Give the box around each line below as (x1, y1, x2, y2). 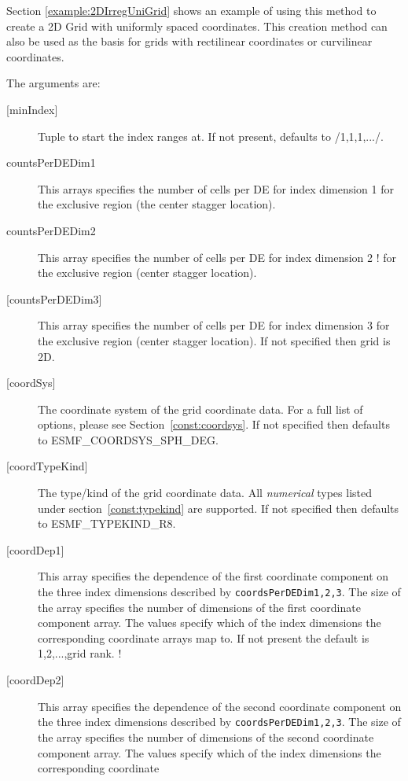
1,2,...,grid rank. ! (38, 645, 122, 661)
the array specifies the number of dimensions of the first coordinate (38, 599, 361, 615)
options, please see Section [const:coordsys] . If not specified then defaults (38, 416, 390, 433)
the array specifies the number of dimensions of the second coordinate (38, 728, 374, 745)
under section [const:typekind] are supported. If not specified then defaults (38, 499, 399, 516)
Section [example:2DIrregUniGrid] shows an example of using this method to (6, 2, 377, 18)
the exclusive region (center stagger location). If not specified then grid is (38, 332, 391, 348)
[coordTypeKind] (6, 458, 88, 474)
